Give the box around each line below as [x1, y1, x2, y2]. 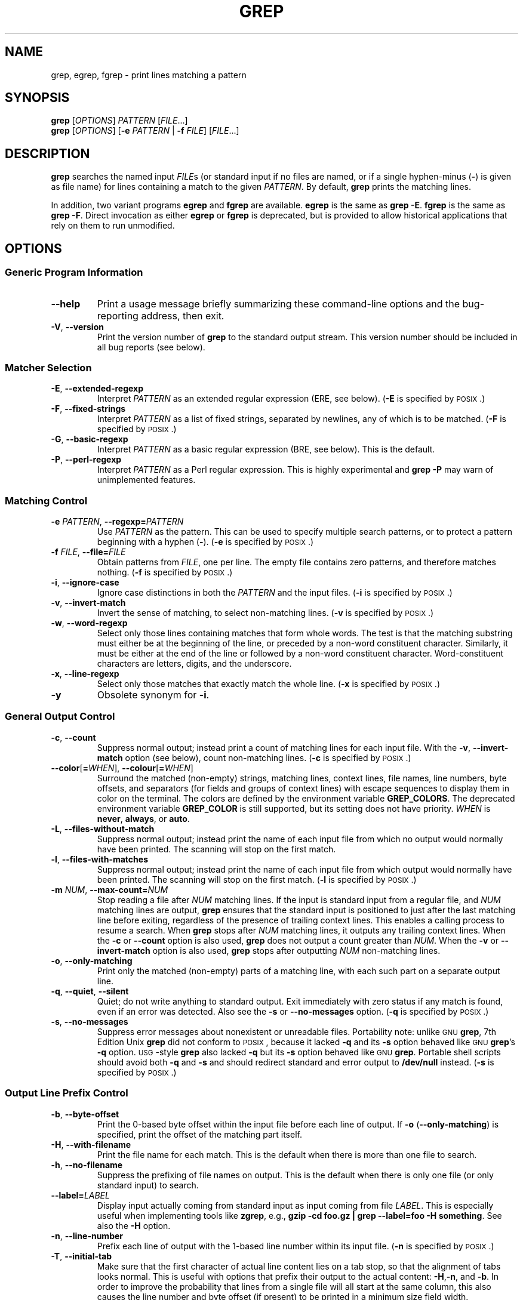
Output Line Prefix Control [5, 1087, 128, 1099]
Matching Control [5, 494, 88, 507]
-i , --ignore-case [51, 577, 119, 587]
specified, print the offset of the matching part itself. [97, 1129, 302, 1139]
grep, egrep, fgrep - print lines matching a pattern [51, 69, 247, 80]
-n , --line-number [51, 1230, 124, 1241]
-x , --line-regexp [51, 669, 119, 679]
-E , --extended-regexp [51, 383, 144, 394]
